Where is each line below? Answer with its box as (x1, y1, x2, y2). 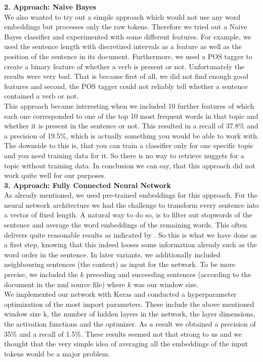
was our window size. (133, 279, 199, 289)
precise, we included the (4, 269, 78, 280)
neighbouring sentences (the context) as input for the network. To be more (4, 259, 236, 269)
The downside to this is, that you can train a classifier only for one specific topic (4, 140, 253, 151)
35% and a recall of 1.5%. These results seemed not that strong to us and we (4, 328, 242, 339)
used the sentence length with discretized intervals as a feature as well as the (4, 41, 242, 52)
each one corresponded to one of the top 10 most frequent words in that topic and (4, 110, 258, 121)
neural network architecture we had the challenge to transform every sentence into (4, 199, 259, 210)
